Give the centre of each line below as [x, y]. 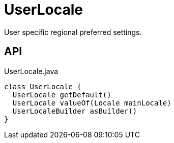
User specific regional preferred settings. [73, 32]
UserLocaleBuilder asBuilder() [75, 111]
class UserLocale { [43, 86]
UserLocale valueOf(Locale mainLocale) [92, 103]
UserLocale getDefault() [62, 95]
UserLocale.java [31, 71]
